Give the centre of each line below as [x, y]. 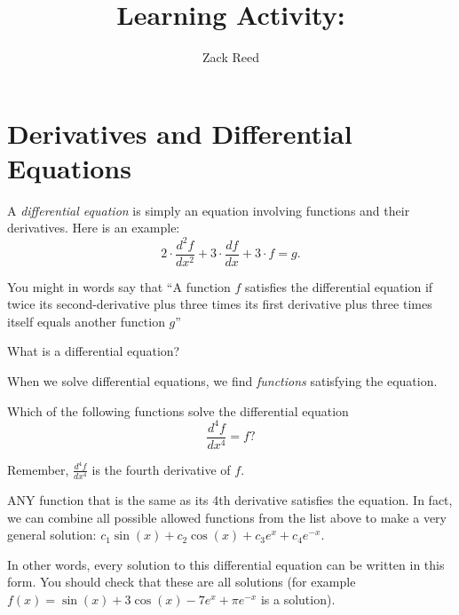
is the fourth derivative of [161, 469]
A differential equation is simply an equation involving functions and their [209, 210]
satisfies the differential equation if [339, 286]
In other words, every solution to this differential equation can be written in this [226, 564]
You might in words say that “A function [119, 286]
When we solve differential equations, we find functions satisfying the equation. [222, 380]
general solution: [52, 535]
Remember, [38, 469]
